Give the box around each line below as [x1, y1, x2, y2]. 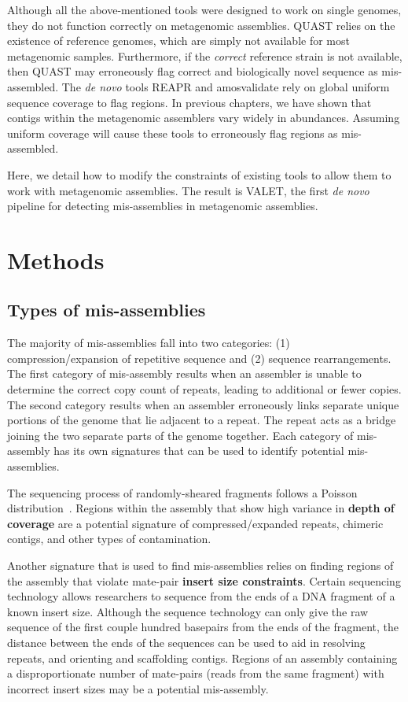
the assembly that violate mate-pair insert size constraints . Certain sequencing [7, 572, 401, 589]
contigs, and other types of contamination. [7, 530, 211, 547]
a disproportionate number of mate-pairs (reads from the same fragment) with [7, 665, 384, 682]
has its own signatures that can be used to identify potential [53, 442, 344, 459]
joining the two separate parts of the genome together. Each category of [7, 427, 354, 443]
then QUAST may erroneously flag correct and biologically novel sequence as [7, 63, 378, 79]
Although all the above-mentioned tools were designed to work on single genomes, [7, 2, 402, 17]
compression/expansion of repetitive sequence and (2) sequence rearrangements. [7, 349, 391, 366]
